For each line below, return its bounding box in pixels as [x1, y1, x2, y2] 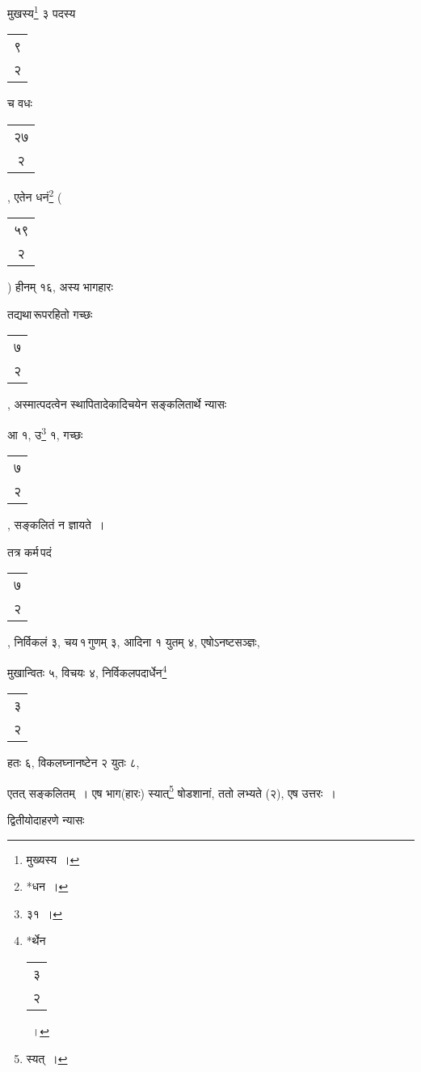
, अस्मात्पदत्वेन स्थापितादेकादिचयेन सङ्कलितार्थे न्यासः [7, 396, 227, 413]
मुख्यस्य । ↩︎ [26, 850, 80, 867]
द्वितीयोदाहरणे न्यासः [7, 811, 85, 828]
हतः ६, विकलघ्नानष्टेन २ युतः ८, [7, 754, 140, 771]
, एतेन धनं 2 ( [7, 185, 62, 205]
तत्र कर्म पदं [7, 543, 52, 560]
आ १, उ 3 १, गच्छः [7, 423, 83, 443]
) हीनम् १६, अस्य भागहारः [7, 278, 113, 295]
